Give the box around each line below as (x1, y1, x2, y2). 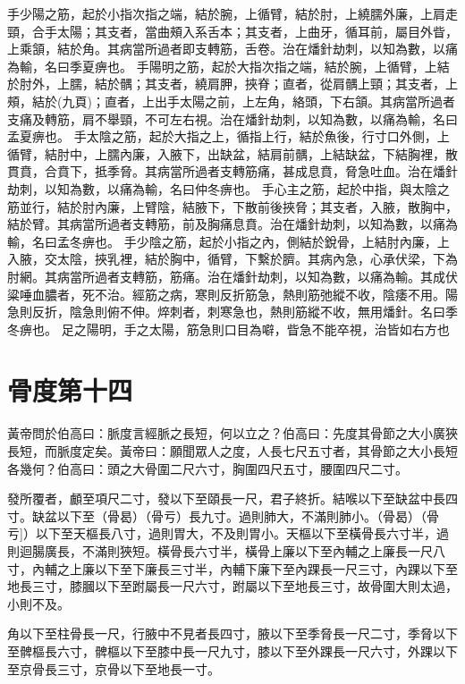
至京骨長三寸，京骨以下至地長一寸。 (7, 659, 220, 678)
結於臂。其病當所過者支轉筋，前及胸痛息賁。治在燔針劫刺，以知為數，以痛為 (7, 215, 458, 233)
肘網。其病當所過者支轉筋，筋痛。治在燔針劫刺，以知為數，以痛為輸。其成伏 (7, 266, 458, 285)
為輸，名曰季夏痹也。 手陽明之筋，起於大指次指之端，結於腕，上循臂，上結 (7, 56, 450, 75)
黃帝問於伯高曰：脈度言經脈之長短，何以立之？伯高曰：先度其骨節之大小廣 (7, 424, 445, 443)
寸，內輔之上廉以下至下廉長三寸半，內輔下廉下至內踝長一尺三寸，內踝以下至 (7, 559, 458, 578)
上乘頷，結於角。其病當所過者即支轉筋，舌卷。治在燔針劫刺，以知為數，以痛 (7, 39, 458, 58)
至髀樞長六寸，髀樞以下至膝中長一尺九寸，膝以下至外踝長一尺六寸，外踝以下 (7, 641, 458, 660)
